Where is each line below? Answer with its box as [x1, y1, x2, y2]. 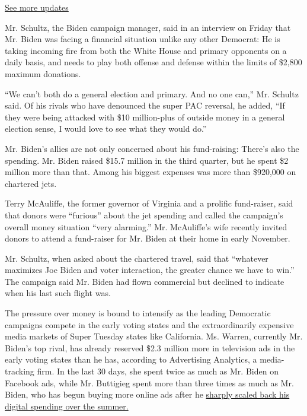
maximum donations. [5, 67, 81, 80]
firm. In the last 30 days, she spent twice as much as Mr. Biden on [37, 365, 279, 377]
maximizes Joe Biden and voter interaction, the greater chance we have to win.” [5, 263, 295, 276]
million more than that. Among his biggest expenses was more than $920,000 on [5, 166, 296, 178]
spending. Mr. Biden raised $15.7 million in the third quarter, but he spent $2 [5, 154, 289, 166]
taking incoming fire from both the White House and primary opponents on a [5, 44, 287, 56]
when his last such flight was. [5, 287, 111, 299]
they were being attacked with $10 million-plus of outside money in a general [5, 110, 285, 123]
